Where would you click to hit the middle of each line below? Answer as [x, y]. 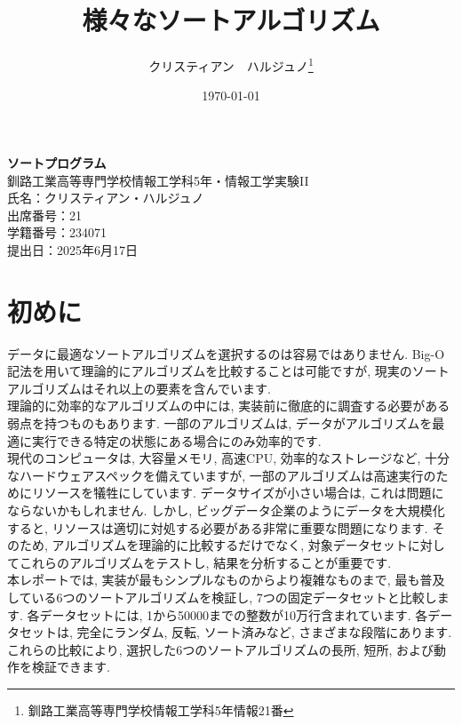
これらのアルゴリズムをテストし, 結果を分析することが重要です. [205, 562]
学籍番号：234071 [57, 232]
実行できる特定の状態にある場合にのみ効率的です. [176, 440]
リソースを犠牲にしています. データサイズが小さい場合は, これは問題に [238, 493]
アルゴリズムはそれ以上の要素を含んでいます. [139, 388]
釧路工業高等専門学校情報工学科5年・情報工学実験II [158, 180]
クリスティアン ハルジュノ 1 [231, 64]
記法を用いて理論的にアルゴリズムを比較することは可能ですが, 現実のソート [228, 371]
